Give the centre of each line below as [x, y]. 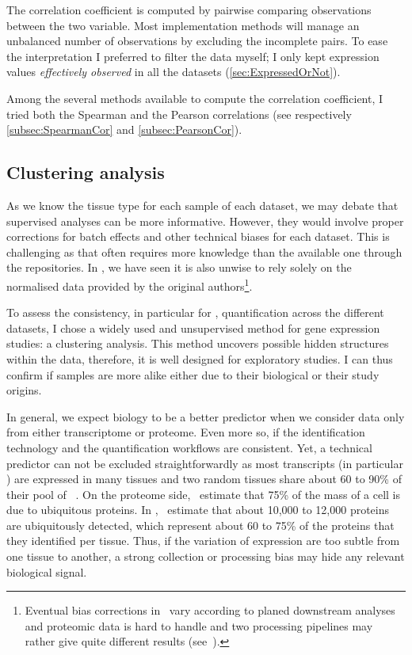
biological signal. [47, 571]
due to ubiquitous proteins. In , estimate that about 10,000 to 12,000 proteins [198, 510]
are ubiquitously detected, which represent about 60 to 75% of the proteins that [200, 525]
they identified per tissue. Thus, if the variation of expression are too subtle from [203, 541]
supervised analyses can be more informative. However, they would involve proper [205, 221]
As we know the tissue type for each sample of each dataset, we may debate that [202, 205]
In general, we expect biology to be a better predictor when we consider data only [206, 416]
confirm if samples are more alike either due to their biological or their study [193, 374]
